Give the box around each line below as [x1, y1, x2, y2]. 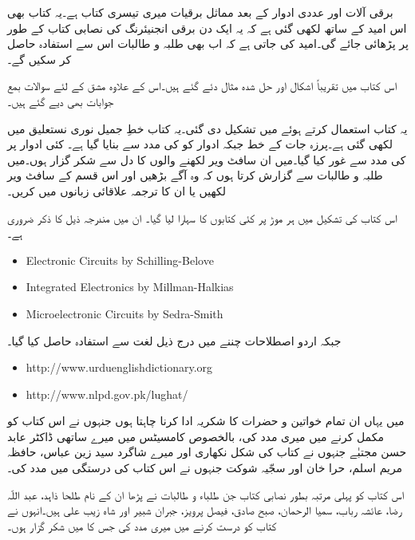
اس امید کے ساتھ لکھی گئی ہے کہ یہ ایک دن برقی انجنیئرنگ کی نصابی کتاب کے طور [7, 19, 407, 36]
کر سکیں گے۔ [7, 50, 72, 67]
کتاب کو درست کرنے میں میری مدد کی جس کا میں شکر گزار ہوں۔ [7, 517, 277, 534]
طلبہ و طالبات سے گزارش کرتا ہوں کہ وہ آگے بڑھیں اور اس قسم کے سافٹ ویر [7, 167, 383, 183]
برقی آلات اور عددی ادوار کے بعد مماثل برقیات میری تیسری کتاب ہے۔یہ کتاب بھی [7, 4, 393, 20]
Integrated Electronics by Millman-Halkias [26, 278, 234, 295]
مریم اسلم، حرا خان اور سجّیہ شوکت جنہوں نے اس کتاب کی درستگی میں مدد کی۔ [7, 459, 403, 476]
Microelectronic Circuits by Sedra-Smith [26, 305, 223, 321]
